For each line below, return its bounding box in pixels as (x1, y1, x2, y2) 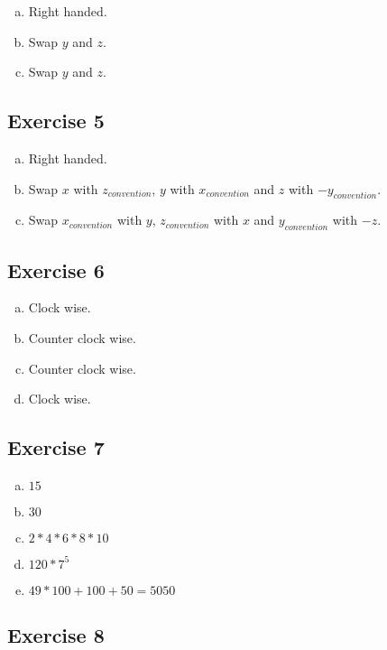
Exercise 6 (7, 255, 105, 283)
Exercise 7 (7, 433, 105, 461)
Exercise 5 (7, 107, 105, 135)
